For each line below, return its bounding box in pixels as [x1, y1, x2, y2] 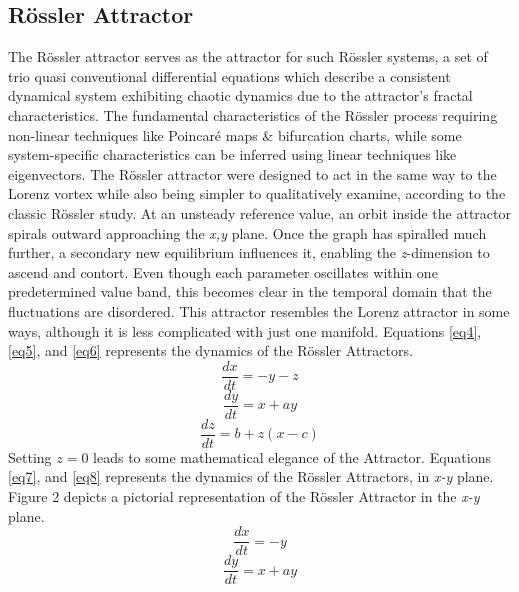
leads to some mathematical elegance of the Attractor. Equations [93, 446, 491, 467]
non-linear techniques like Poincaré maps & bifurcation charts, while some [8, 124, 462, 145]
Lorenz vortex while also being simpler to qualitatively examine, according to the [8, 183, 506, 204]
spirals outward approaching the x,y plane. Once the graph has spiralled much [8, 222, 487, 243]
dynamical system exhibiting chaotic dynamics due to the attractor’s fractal [8, 85, 473, 106]
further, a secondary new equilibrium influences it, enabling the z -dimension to [8, 242, 490, 263]
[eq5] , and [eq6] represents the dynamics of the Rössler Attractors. [8, 340, 413, 361]
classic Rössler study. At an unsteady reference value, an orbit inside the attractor [8, 202, 512, 223]
